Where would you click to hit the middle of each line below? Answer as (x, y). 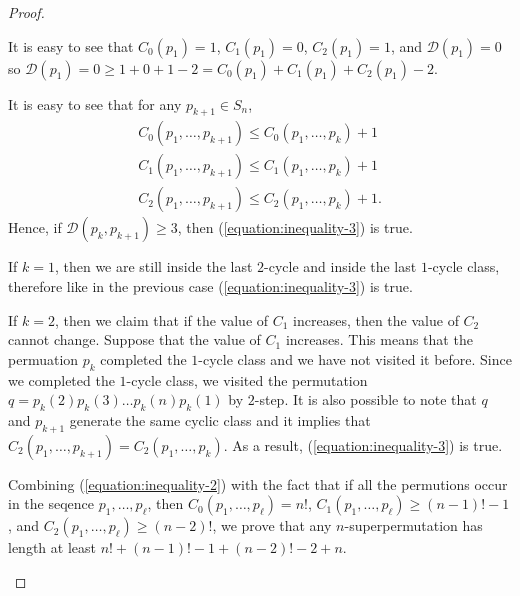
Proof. (26, 12)
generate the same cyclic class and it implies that (220, 420)
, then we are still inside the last (153, 266)
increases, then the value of (376, 319)
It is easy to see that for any (95, 103)
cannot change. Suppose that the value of (134, 339)
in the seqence (51, 503)
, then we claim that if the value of (161, 319)
